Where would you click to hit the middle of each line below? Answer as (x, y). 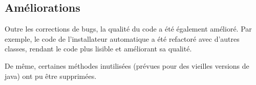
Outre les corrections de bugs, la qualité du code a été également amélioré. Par (128, 29)
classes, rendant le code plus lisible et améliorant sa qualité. (98, 49)
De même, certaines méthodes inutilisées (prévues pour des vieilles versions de (127, 65)
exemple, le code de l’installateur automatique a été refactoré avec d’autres (122, 38)
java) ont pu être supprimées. (51, 76)
